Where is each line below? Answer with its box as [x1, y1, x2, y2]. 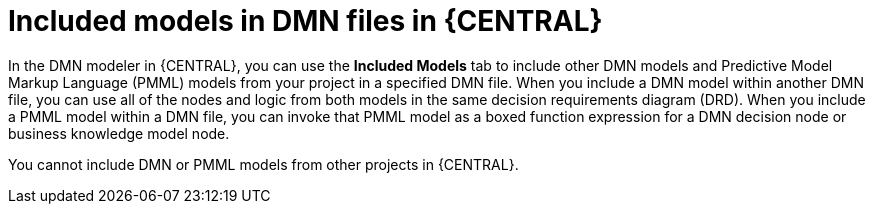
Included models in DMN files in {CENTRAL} [8, 4, 603, 38]
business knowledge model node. [8, 124, 230, 142]
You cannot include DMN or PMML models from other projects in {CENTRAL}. [8, 155, 519, 173]
